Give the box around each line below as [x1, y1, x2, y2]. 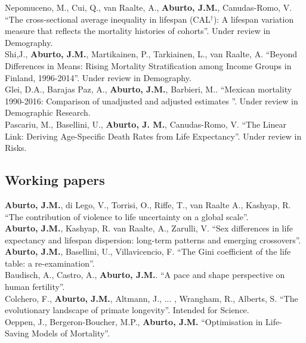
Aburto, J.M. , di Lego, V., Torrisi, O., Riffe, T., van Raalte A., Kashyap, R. [5, 198, 291, 211]
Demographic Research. [5, 106, 91, 119]
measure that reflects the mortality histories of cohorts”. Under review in [5, 24, 271, 37]
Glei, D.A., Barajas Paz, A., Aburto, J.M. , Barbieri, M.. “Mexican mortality [5, 83, 292, 95]
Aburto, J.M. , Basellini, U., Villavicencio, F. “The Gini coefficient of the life [5, 245, 291, 258]
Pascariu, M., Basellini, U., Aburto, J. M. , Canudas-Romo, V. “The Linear [5, 118, 286, 130]
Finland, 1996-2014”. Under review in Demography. [5, 71, 191, 84]
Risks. [5, 141, 27, 154]
